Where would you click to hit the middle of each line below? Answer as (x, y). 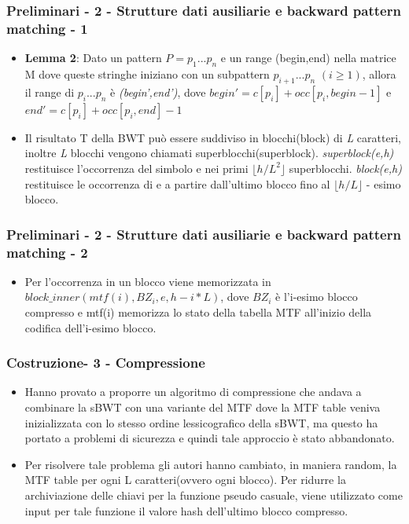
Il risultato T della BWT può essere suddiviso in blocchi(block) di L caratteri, (213, 137)
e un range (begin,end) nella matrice (308, 58)
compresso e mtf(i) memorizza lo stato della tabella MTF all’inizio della (198, 312)
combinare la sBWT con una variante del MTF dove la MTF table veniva (203, 407)
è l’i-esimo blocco (317, 297)
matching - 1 (47, 28)
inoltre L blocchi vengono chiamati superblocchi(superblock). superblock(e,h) (209, 153)
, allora (379, 73)
